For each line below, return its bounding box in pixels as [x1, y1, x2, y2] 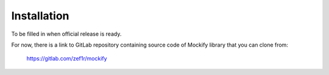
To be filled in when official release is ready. [11, 30, 122, 37]
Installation [11, 9, 69, 22]
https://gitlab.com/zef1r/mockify [26, 55, 107, 62]
